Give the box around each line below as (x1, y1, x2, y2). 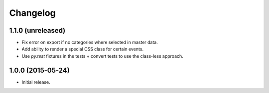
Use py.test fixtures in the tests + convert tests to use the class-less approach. (21, 53, 184, 59)
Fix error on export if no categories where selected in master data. (21, 40, 158, 46)
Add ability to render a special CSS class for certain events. (21, 46, 144, 52)
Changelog (9, 7, 56, 18)
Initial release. (21, 79, 50, 85)
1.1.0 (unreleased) (9, 26, 66, 35)
